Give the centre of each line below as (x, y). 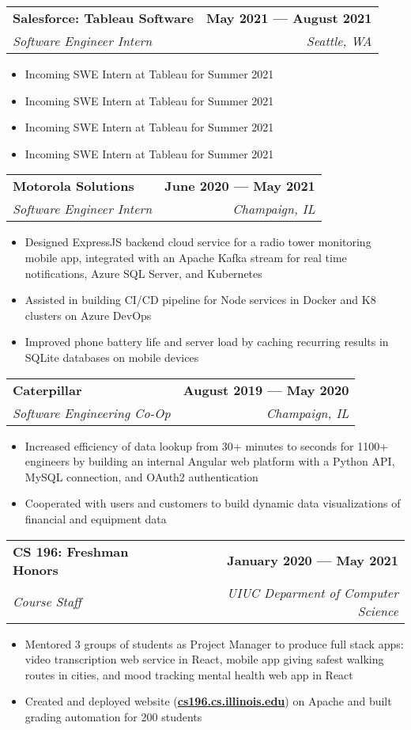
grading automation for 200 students (113, 716)
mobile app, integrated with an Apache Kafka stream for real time (186, 257)
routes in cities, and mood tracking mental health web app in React (189, 674)
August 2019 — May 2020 (266, 390)
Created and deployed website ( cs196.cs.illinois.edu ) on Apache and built (208, 701)
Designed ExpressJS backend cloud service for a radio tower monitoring (198, 242)
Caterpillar (47, 390)
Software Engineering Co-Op (92, 413)
